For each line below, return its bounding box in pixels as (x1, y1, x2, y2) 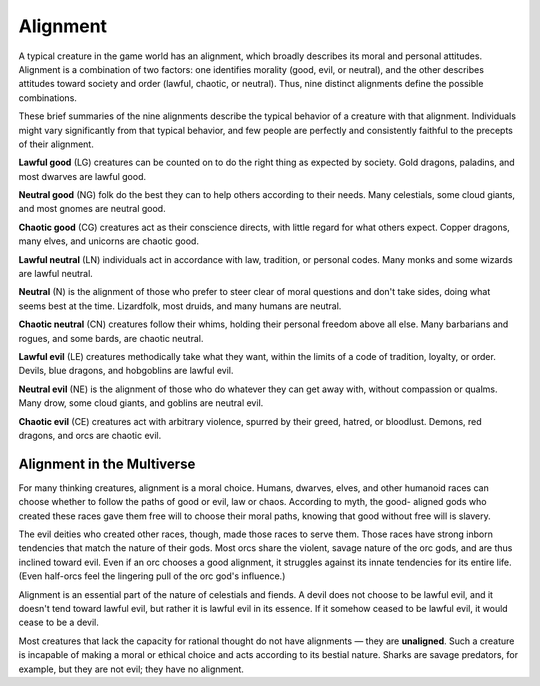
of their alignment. (18, 138, 94, 150)
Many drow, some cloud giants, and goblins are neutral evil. (18, 397, 264, 409)
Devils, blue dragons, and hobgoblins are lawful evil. (18, 365, 234, 377)
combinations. (18, 91, 77, 104)
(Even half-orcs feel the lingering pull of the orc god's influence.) (18, 570, 286, 582)
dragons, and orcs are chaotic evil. (18, 429, 162, 441)
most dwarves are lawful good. (18, 170, 147, 182)
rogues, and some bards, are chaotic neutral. (18, 332, 204, 344)
